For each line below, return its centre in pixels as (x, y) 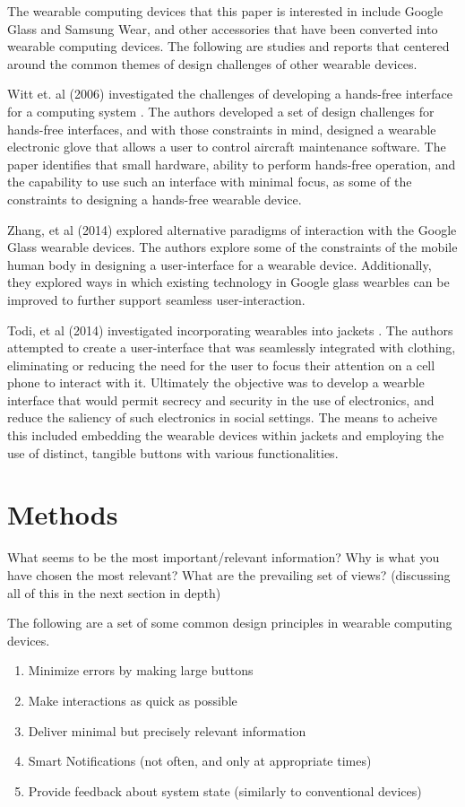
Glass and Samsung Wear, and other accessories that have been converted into (223, 28)
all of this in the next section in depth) (114, 592)
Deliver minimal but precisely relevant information (167, 730)
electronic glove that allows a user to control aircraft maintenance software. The (227, 147)
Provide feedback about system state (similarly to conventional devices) (225, 790)
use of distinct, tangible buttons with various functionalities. (173, 452)
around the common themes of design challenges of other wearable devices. (212, 63)
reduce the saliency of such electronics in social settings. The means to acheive (223, 417)
